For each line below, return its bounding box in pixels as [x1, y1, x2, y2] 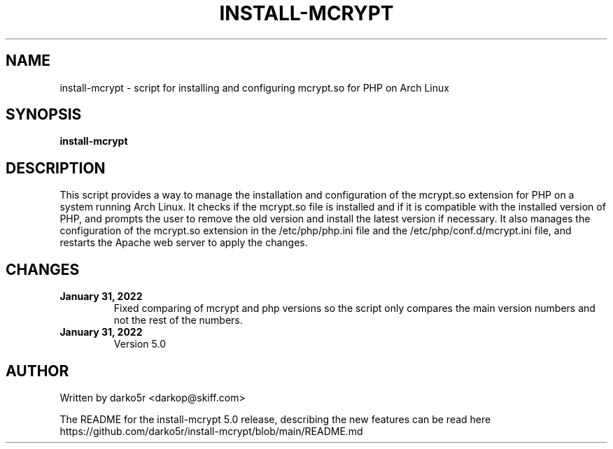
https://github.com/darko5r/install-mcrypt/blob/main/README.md [59, 425, 363, 437]
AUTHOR [6, 362, 69, 380]
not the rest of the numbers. [113, 314, 243, 327]
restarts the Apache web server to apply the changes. [59, 236, 308, 249]
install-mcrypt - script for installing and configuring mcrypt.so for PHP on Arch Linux [59, 81, 449, 94]
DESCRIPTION [6, 159, 106, 177]
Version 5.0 [113, 338, 167, 350]
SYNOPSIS [6, 106, 82, 124]
